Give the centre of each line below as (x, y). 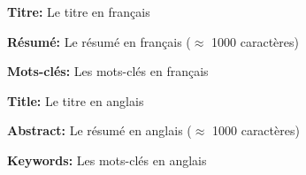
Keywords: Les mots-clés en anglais (107, 160)
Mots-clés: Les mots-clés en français (108, 71)
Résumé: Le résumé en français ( (99, 41)
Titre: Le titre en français (79, 11)
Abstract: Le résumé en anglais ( (99, 130)
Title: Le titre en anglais (76, 100)
